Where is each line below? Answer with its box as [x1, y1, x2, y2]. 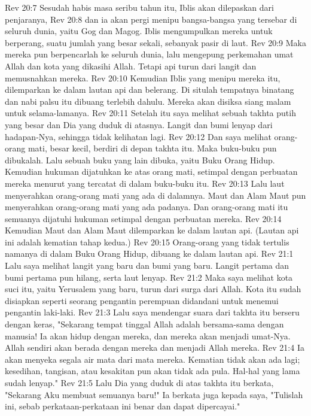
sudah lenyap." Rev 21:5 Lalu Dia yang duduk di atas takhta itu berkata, [5, 376, 274, 388]
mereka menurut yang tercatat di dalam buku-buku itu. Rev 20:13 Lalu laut [5, 177, 285, 189]
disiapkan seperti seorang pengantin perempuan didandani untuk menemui [5, 294, 279, 306]
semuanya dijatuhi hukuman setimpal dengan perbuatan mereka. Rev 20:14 [5, 212, 282, 224]
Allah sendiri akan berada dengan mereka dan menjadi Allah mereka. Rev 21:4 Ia [5, 341, 304, 354]
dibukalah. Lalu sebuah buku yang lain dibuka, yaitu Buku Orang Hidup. [5, 153, 275, 166]
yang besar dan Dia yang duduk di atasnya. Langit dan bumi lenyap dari [5, 118, 273, 130]
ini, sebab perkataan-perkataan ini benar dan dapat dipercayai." [5, 400, 240, 412]
